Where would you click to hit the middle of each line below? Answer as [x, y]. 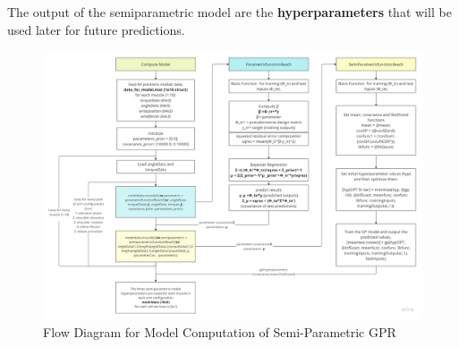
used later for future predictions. [96, 29]
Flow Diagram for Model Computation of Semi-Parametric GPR [220, 332]
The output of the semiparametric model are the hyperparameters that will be [229, 12]
